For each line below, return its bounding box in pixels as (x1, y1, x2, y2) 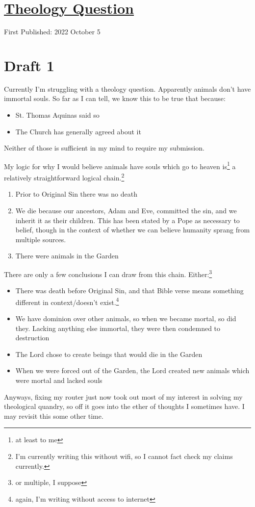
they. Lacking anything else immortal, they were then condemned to (15, 323, 221, 333)
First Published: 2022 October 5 (4, 26, 101, 37)
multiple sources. (15, 234, 66, 244)
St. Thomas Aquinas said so (15, 110, 100, 120)
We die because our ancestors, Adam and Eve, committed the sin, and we (15, 205, 237, 215)
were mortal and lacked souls (15, 375, 102, 385)
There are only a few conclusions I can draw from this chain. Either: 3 (4, 267, 212, 279)
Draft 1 (4, 55, 54, 75)
